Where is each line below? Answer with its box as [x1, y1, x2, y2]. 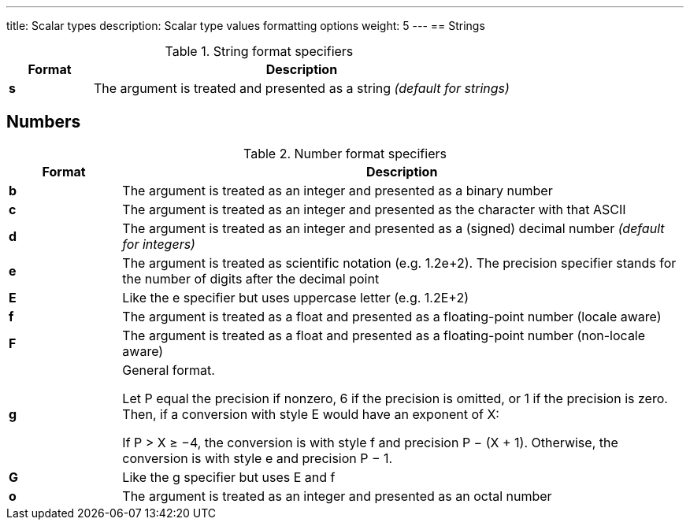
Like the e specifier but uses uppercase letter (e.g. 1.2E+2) [122, 289, 469, 306]
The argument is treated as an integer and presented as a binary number [122, 182, 553, 198]
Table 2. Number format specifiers [243, 145, 447, 161]
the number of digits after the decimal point [122, 270, 380, 287]
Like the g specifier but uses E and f [122, 469, 336, 485]
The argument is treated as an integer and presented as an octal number [122, 487, 552, 504]
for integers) [122, 235, 195, 252]
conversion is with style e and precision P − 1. [122, 450, 393, 466]
